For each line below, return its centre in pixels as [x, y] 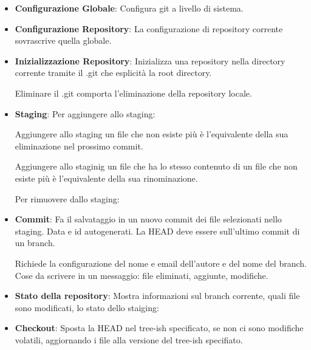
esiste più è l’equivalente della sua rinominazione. [106, 178]
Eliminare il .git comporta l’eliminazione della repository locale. [133, 93]
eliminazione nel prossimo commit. [79, 146]
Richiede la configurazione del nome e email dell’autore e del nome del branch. [161, 263]
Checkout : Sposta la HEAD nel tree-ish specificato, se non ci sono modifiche [159, 328]
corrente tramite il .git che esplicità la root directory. [113, 73]
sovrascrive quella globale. [63, 40]
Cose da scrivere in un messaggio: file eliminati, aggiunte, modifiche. [142, 275]
